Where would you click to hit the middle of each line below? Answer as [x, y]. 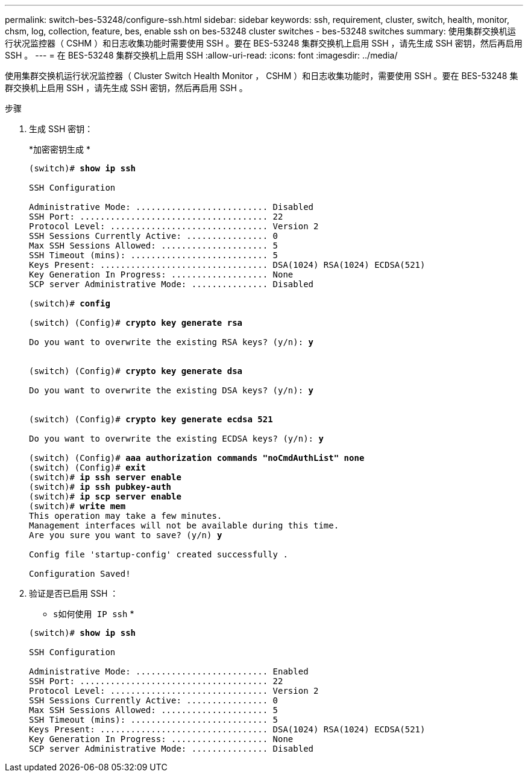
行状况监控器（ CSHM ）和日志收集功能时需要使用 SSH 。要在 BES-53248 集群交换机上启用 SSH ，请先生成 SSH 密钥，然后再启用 [264, 43]
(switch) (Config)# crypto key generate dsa [136, 371]
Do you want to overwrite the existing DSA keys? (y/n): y [171, 390]
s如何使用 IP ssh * [94, 614]
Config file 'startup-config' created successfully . [159, 554]
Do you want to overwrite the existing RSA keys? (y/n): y [171, 342]
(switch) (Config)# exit [87, 468]
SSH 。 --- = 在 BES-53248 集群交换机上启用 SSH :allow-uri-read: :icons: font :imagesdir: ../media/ [201, 55]
